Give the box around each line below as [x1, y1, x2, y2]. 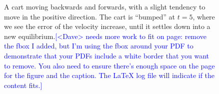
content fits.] [4, 79, 42, 90]
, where [192, 11, 215, 21]
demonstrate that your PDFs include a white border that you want [4, 50, 209, 60]
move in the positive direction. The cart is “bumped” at [4, 11, 175, 21]
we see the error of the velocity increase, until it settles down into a [4, 21, 210, 31]
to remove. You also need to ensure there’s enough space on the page [4, 60, 215, 70]
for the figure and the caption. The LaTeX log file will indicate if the [4, 70, 215, 80]
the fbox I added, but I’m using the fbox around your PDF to [4, 40, 193, 51]
